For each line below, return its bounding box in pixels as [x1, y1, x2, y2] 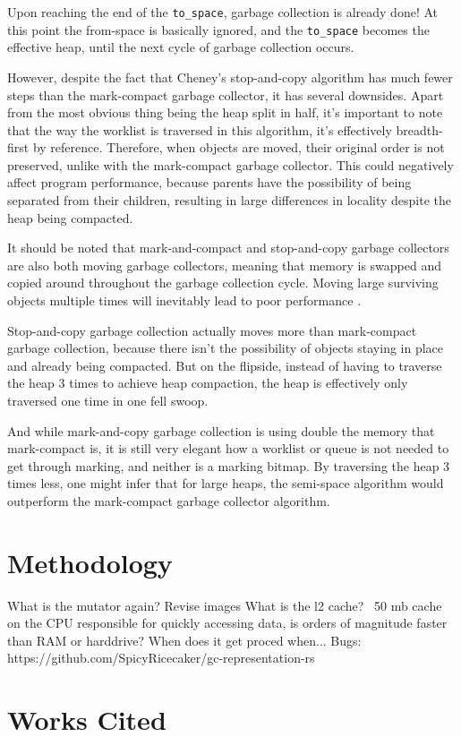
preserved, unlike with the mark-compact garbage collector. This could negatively [7, 155, 454, 174]
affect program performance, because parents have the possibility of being [7, 173, 412, 192]
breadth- [396, 120, 443, 139]
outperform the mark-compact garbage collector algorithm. [7, 491, 330, 510]
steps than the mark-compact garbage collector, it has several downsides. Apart [7, 85, 444, 104]
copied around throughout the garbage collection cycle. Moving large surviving [7, 273, 439, 292]
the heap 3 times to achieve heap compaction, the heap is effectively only [7, 373, 408, 392]
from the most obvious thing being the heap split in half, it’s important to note [7, 103, 443, 122]
